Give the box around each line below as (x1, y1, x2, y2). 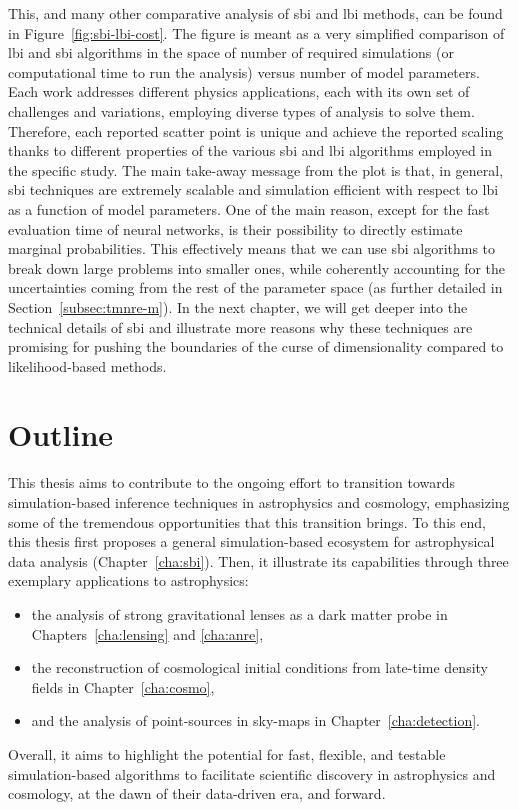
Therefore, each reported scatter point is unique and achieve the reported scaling (8, 120, 504, 141)
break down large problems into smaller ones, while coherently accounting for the (8, 257, 506, 278)
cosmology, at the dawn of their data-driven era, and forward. (8, 783, 386, 804)
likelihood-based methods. (8, 355, 167, 376)
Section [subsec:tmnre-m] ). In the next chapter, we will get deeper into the (8, 296, 468, 317)
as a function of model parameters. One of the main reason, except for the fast (8, 198, 490, 219)
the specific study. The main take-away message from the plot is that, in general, (8, 159, 504, 180)
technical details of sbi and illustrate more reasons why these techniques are (8, 316, 473, 337)
